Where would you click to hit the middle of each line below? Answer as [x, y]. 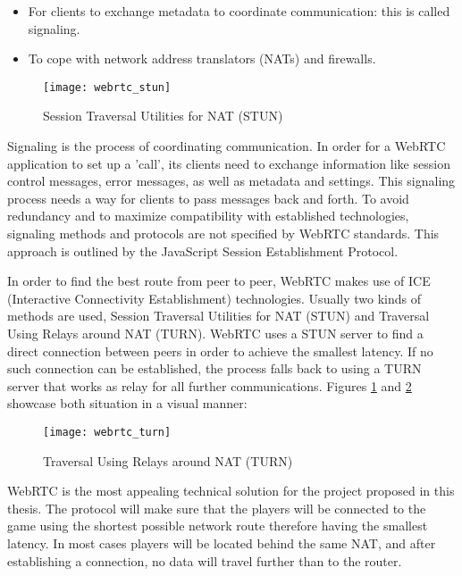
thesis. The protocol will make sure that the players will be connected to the [217, 508]
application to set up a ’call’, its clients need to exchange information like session [229, 163]
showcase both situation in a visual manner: [127, 403]
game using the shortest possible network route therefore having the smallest [218, 526]
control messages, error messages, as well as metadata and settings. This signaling [231, 181]
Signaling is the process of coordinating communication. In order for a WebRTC [227, 146]
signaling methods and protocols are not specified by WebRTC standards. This [223, 233]
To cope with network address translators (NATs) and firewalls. [202, 58]
